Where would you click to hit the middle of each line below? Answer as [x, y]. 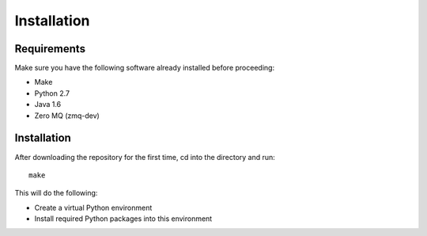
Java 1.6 [48, 105]
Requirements [50, 49]
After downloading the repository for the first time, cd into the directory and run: [145, 157]
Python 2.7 [52, 93]
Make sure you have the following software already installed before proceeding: [145, 68]
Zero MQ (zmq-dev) [67, 116]
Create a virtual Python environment [93, 207]
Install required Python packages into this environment [123, 219]
